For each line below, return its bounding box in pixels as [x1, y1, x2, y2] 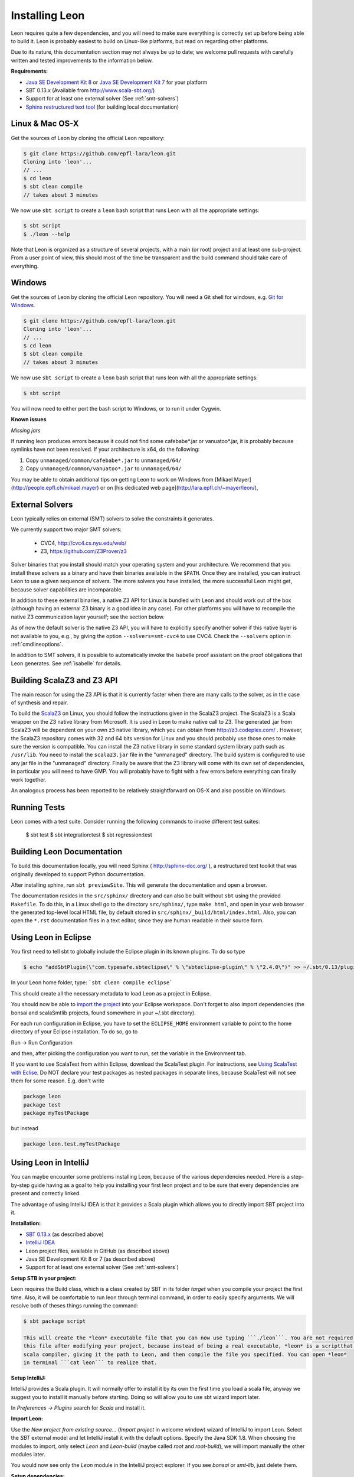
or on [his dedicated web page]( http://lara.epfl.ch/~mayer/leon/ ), [100, 484, 258, 491]
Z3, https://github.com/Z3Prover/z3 [40, 548, 127, 555]
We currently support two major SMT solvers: [11, 526, 122, 533]
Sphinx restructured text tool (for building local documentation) [25, 103, 179, 110]
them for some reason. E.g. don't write [11, 1077, 104, 1084]
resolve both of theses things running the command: [11, 1302, 139, 1309]
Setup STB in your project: [11, 1274, 77, 1281]
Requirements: [11, 68, 48, 75]
